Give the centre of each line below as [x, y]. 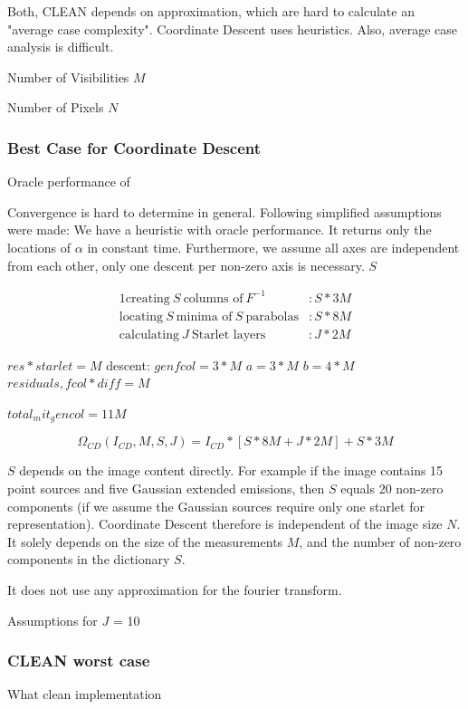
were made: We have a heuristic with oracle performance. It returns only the [220, 230]
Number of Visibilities [68, 77]
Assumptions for [53, 620]
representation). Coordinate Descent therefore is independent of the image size [225, 524]
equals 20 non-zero [392, 488]
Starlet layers [229, 335]
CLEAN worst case [79, 661]
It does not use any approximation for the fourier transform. [175, 589]
